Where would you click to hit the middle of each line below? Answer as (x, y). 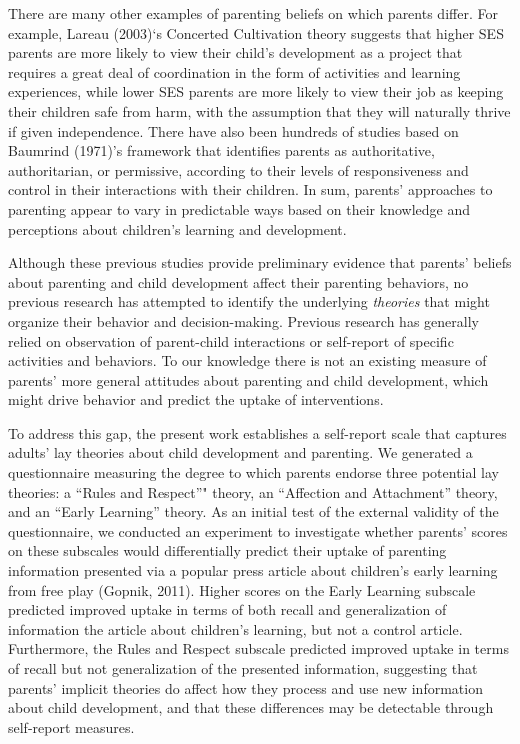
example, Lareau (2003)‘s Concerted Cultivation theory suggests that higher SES (256, 32)
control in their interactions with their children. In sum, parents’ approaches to (250, 189)
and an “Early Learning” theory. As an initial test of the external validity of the (253, 511)
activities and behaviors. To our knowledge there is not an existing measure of (247, 360)
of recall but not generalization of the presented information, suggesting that (243, 668)
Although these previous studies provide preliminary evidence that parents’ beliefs (260, 262)
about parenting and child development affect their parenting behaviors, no (238, 281)
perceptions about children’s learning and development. (177, 228)
